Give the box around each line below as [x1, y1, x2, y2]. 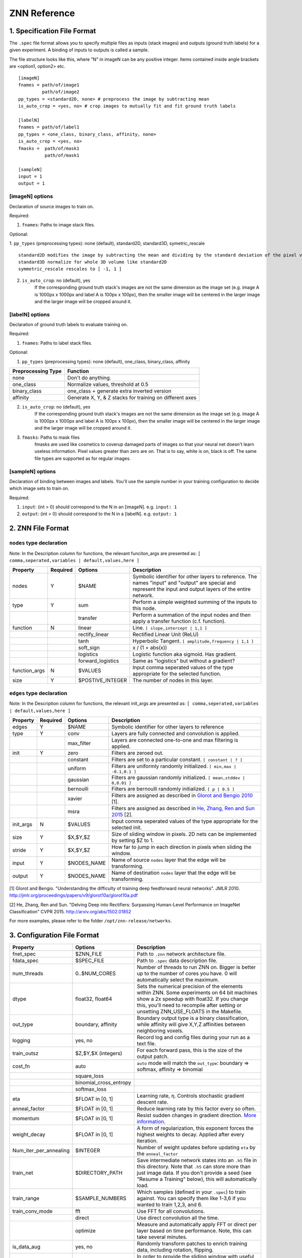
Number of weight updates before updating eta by [136, 1144, 256, 1151]
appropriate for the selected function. [132, 670, 221, 677]
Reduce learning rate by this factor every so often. [136, 1105, 256, 1112]
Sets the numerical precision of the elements [136, 983, 243, 990]
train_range [12, 1195, 40, 1202]
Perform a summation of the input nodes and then [132, 611, 251, 618]
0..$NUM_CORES [75, 970, 116, 977]
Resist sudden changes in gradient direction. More [136, 1112, 257, 1119]
